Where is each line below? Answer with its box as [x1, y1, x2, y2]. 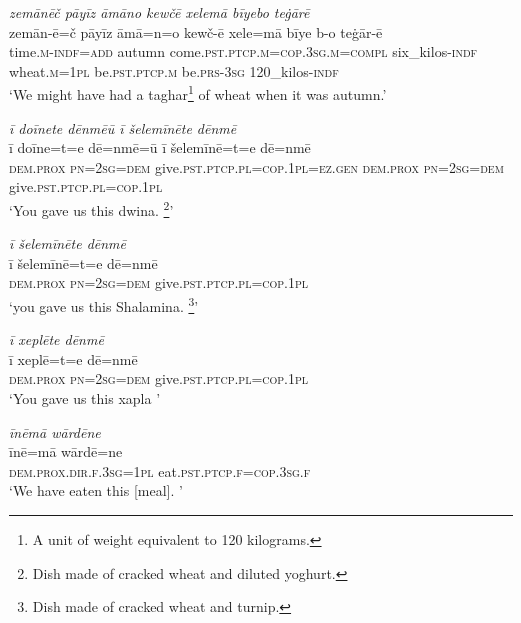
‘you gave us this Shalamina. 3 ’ [9, 293, 199, 316]
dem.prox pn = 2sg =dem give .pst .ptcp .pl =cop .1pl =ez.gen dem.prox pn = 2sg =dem [9, 156, 504, 177]
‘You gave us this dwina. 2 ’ [9, 197, 174, 220]
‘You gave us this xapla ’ [9, 388, 161, 409]
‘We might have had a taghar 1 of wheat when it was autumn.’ [9, 81, 387, 105]
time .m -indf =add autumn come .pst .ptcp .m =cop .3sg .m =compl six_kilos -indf [9, 41, 478, 62]
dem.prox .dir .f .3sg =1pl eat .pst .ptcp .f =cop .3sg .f [9, 460, 311, 481]
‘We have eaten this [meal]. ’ [9, 480, 183, 501]
